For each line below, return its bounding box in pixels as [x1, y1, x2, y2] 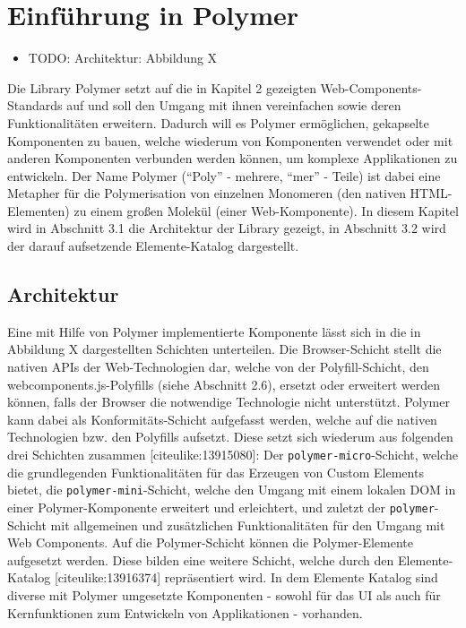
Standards [7, 96, 63, 115]
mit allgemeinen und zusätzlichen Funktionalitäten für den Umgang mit [50, 515, 445, 534]
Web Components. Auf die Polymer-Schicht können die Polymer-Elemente [7, 533, 414, 552]
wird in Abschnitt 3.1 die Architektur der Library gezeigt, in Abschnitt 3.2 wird [7, 219, 446, 237]
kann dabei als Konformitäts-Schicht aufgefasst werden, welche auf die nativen [7, 409, 437, 428]
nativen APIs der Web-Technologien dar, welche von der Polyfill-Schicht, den [7, 357, 429, 376]
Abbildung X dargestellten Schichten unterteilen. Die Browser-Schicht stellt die [7, 340, 442, 358]
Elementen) [7, 201, 70, 219]
